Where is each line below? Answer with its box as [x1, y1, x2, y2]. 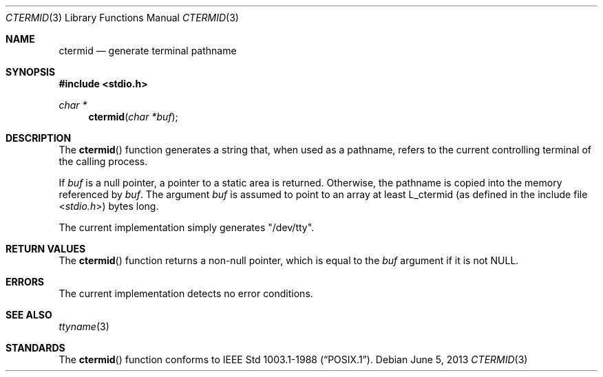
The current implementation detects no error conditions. [59, 288, 313, 299]
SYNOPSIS [6, 66, 56, 78]
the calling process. [59, 155, 148, 167]
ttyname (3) [59, 321, 109, 332]
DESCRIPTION [6, 132, 72, 144]
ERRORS [6, 276, 45, 288]
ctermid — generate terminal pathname [59, 45, 237, 56]
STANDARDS [6, 342, 65, 354]
